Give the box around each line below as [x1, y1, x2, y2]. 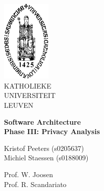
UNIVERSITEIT [4, 90, 56, 100]
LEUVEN [4, 99, 34, 110]
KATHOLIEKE [4, 80, 52, 91]
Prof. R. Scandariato [4, 179, 67, 189]
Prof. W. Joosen [4, 169, 53, 179]
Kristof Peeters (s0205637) [4, 143, 84, 153]
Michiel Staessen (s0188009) [4, 152, 89, 163]
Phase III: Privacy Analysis [4, 126, 100, 137]
